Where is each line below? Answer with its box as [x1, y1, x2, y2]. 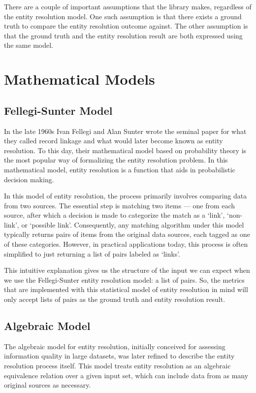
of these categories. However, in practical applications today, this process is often [4, 239, 248, 249]
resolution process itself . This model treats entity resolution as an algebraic [4, 360, 231, 371]
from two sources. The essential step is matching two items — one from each [4, 200, 235, 210]
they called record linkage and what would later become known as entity [4, 135, 223, 146]
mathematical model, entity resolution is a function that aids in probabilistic [4, 164, 235, 174]
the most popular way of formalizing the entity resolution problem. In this [4, 155, 228, 165]
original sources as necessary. [4, 380, 91, 390]
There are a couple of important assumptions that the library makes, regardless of [4, 1, 252, 11]
